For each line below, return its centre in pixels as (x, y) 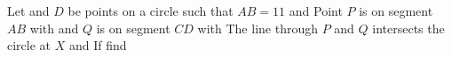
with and (54, 28)
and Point (316, 11)
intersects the (408, 28)
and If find (98, 45)
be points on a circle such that (151, 11)
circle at (29, 45)
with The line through (258, 28)
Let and (28, 11)
